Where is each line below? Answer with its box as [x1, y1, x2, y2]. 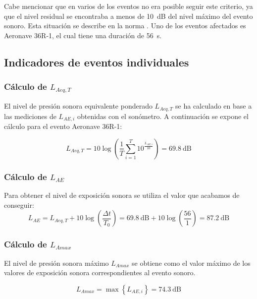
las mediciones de [4, 111, 56, 121]
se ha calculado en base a [175, 101, 252, 111]
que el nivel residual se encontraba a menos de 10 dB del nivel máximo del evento [4, 10, 253, 21]
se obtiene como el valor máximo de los [132, 257, 251, 268]
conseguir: [4, 199, 34, 210]
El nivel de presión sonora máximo [4, 257, 109, 268]
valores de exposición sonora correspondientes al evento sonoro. [4, 267, 196, 278]
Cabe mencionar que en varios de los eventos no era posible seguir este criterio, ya [4, 1, 253, 11]
